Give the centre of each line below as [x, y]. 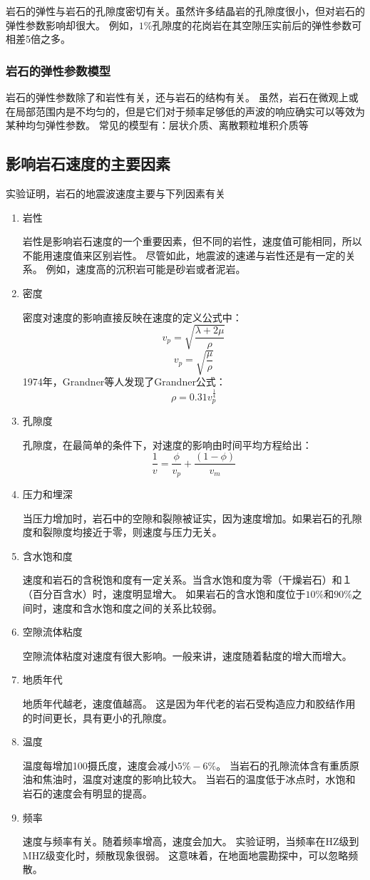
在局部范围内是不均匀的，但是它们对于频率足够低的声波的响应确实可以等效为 [185, 111]
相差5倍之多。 [38, 39]
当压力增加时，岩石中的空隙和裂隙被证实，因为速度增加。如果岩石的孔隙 [192, 518]
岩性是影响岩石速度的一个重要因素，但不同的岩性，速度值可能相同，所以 [192, 241]
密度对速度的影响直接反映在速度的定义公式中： [132, 317]
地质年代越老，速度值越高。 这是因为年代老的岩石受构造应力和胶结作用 [189, 703]
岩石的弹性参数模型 [58, 70]
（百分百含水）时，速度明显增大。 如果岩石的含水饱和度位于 [164, 593]
